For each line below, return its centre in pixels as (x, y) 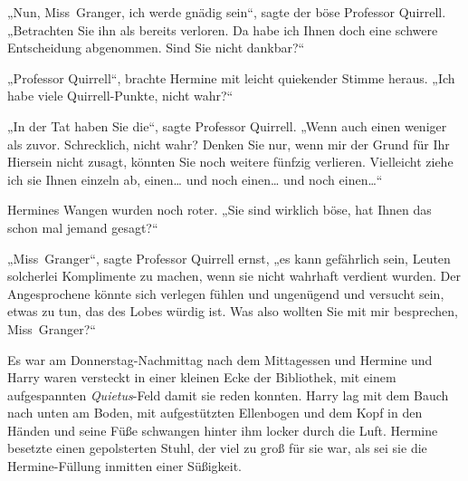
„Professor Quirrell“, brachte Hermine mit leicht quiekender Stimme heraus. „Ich (231, 77)
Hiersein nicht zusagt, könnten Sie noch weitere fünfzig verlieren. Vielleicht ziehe (230, 162)
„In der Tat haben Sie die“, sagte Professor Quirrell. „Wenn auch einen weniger (227, 125)
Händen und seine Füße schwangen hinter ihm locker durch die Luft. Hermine (223, 430)
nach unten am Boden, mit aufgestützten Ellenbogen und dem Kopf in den (215, 413)
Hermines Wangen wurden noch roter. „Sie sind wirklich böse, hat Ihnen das (220, 210)
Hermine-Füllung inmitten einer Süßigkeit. (125, 466)
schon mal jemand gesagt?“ (83, 227)
